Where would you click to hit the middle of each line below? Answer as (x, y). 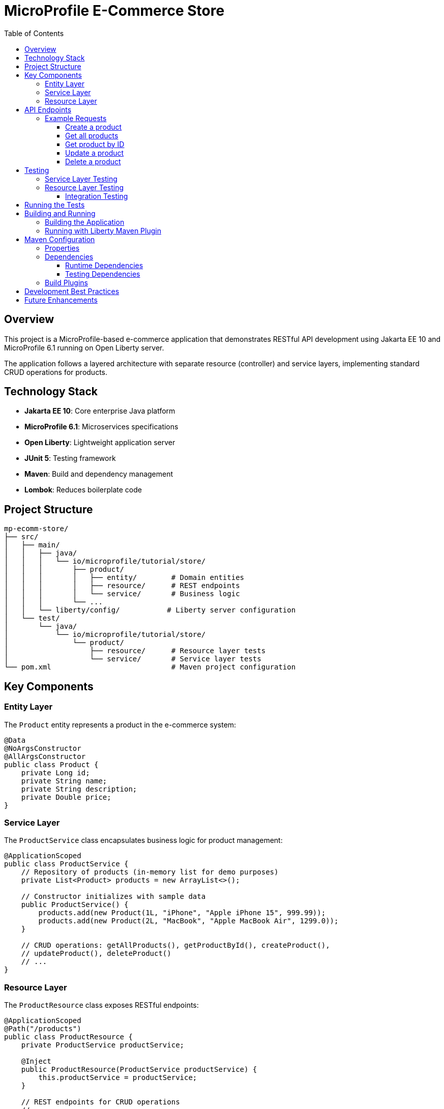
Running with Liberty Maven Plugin (103, 230)
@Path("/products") (43, 1029)
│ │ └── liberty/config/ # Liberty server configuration (150, 610)
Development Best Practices (72, 291)
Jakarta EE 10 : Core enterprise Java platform (100, 411)
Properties (62, 248)
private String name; (64, 781)
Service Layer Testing (81, 179)
